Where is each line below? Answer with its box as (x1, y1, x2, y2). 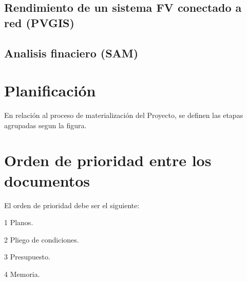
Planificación (4, 80, 96, 101)
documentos (4, 170, 90, 191)
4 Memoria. (4, 268, 40, 279)
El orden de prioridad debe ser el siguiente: (4, 199, 140, 210)
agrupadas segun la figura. (4, 119, 87, 130)
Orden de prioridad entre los (4, 150, 212, 171)
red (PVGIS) (4, 14, 74, 30)
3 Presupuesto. (4, 251, 50, 262)
